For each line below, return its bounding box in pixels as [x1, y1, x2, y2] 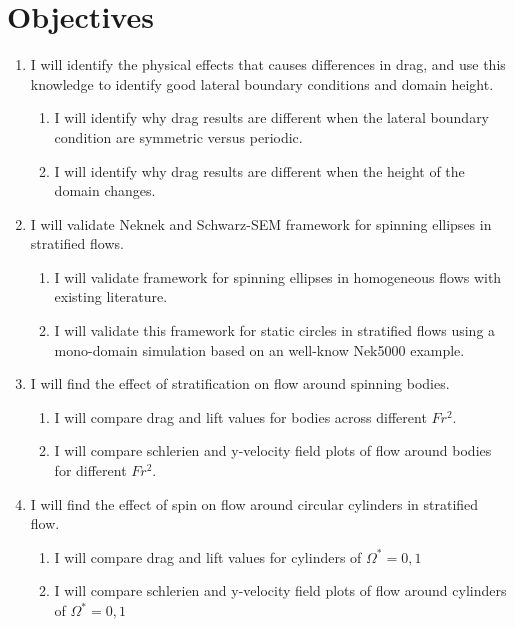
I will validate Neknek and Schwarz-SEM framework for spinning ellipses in [30, 213, 492, 234]
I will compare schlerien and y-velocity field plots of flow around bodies [54, 440, 492, 461]
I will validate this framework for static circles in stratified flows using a [54, 320, 496, 341]
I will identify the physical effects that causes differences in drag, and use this [30, 54, 506, 75]
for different [54, 460, 127, 481]
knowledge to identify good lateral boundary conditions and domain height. [30, 73, 494, 94]
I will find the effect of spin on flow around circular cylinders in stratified [30, 493, 479, 514]
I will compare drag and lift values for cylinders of [54, 546, 362, 567]
